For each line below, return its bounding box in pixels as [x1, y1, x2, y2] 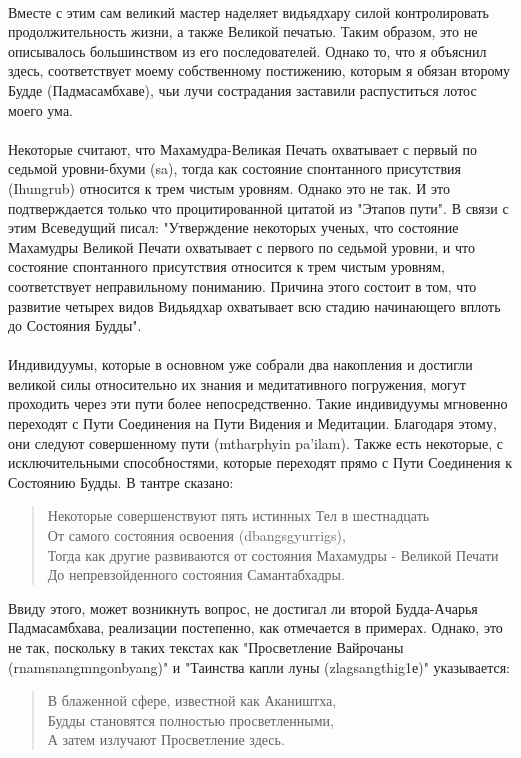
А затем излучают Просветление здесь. [47, 729, 285, 750]
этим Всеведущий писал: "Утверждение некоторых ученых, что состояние [8, 217, 459, 238]
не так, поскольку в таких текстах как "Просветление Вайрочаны [8, 637, 404, 657]
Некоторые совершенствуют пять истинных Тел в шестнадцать [47, 505, 430, 526]
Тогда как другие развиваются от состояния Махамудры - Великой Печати [47, 544, 499, 565]
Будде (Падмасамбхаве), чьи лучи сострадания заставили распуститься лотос [8, 79, 477, 100]
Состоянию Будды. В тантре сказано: [8, 471, 234, 492]
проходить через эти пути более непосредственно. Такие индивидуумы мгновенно [8, 393, 508, 414]
